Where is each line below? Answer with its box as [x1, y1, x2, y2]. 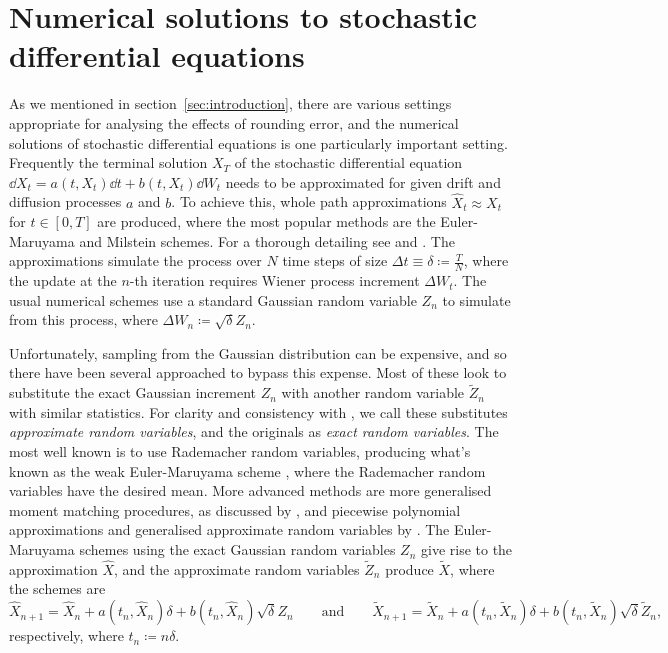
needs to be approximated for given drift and [225, 171, 501, 192]
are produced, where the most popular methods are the [97, 211, 436, 232]
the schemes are [9, 578, 106, 599]
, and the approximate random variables [114, 558, 360, 579]
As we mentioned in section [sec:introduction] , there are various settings [9, 93, 452, 114]
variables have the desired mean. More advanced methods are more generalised [9, 480, 492, 501]
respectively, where [9, 625, 124, 646]
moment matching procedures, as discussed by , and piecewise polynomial [9, 499, 461, 520]
